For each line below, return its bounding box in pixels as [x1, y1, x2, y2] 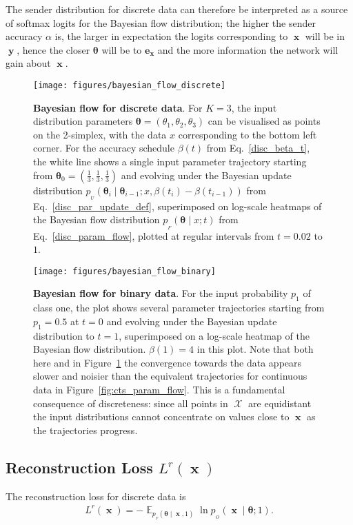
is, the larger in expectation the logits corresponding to [54, 29, 288, 43]
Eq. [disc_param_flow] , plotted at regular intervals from [33, 228, 274, 243]
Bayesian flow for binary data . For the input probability [33, 286, 288, 300]
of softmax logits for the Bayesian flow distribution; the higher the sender [6, 15, 316, 30]
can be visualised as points [208, 114, 321, 128]
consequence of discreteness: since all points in [33, 395, 228, 410]
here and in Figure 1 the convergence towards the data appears [33, 355, 302, 369]
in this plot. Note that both [196, 342, 314, 356]
